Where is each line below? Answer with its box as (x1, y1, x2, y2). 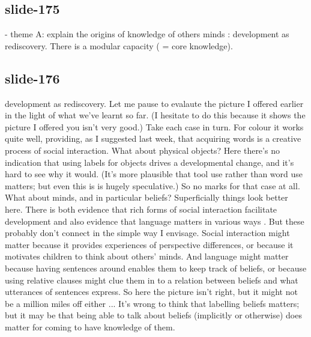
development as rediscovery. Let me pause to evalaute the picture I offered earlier (5, 97, 304, 109)
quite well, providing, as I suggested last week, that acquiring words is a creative (5, 132, 301, 145)
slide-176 (5, 68, 60, 87)
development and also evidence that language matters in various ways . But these (5, 214, 304, 227)
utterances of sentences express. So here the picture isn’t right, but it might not (5, 285, 298, 298)
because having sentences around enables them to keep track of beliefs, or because (5, 261, 307, 274)
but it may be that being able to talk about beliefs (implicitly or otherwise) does (5, 309, 302, 321)
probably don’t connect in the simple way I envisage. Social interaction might (5, 226, 290, 239)
